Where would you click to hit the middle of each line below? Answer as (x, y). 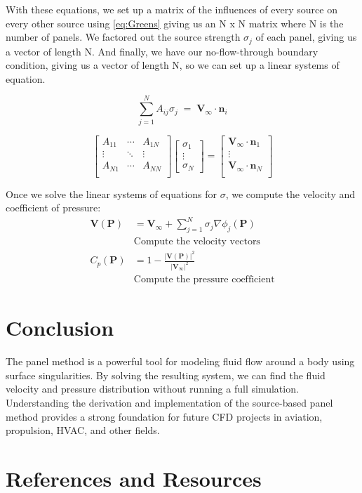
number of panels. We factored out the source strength (123, 37)
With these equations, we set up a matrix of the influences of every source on (172, 9)
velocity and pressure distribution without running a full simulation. (152, 389)
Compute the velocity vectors (197, 242)
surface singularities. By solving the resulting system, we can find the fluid (166, 375)
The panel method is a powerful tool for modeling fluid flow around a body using (180, 361)
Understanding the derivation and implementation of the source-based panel (169, 402)
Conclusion (60, 328)
